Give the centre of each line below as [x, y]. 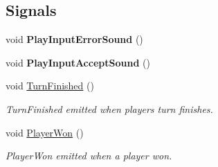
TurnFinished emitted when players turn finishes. [109, 108]
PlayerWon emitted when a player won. [89, 156]
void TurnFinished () [50, 86]
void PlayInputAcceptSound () [78, 62]
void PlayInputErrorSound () [74, 39]
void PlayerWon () [45, 132]
